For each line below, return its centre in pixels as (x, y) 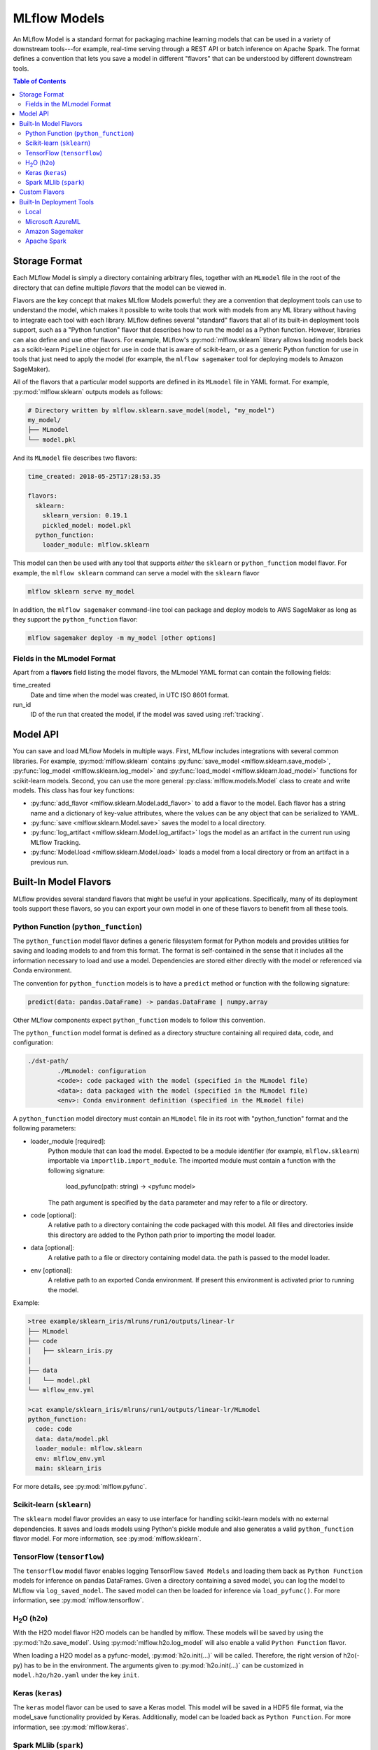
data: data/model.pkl (72, 1439)
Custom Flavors (42, 192)
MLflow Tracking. (56, 842)
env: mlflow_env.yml (70, 1458)
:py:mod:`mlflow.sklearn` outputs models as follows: (88, 391)
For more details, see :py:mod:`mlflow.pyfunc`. (80, 1486)
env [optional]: (51, 1270)
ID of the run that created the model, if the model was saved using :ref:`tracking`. (147, 715)
